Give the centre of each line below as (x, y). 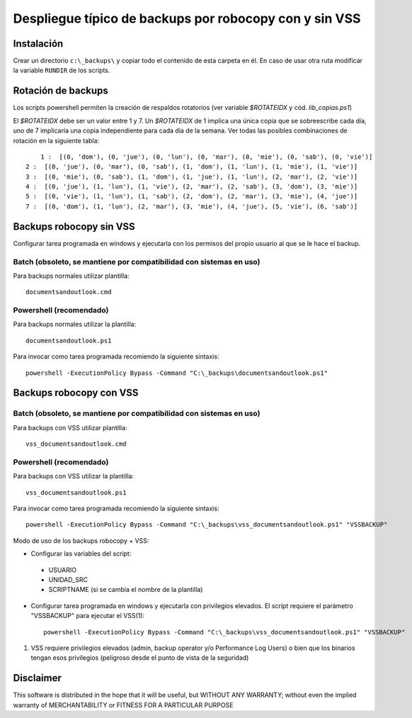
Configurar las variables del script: (81, 554)
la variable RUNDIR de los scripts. (62, 70)
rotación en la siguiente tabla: (56, 140)
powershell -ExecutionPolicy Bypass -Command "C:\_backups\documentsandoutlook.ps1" (177, 373)
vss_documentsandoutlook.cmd (76, 444)
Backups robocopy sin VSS (74, 226)
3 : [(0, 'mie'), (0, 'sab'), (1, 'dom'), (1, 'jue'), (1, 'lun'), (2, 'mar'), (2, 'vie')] (192, 176)
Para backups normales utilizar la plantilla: (75, 324)
